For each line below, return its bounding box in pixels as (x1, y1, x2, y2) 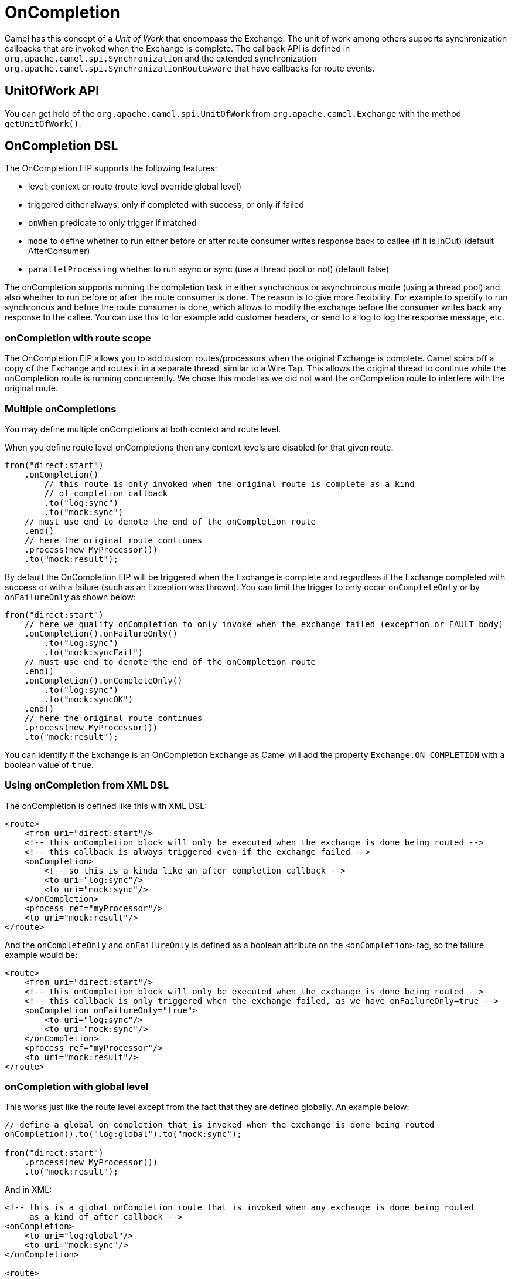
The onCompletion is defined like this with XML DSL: (5, 800, 207, 811)
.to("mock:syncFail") (44, 647, 144, 657)
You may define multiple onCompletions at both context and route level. (5, 424, 281, 434)
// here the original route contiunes (24, 535, 203, 545)
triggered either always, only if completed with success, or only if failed (28, 199, 304, 210)
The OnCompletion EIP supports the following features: (5, 163, 217, 174)
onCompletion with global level (5, 1081, 149, 1093)
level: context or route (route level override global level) (28, 181, 242, 192)
